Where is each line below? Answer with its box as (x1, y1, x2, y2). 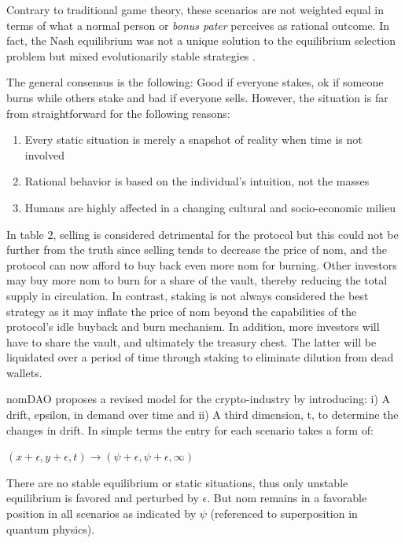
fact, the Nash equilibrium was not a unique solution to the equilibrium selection (6, 32, 396, 49)
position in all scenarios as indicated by (6, 505, 197, 522)
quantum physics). (6, 520, 95, 537)
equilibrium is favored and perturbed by (6, 490, 199, 506)
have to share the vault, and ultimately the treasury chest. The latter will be (6, 333, 377, 350)
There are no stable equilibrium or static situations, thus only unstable (6, 474, 348, 490)
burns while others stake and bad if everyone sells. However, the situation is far (6, 89, 388, 105)
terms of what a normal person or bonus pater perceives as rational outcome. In (6, 17, 389, 33)
